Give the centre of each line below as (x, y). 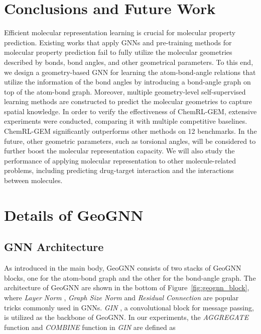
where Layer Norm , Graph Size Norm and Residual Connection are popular (121, 297)
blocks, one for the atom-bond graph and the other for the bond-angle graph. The (130, 277)
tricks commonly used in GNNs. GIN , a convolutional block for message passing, (129, 307)
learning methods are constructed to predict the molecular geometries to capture (128, 101)
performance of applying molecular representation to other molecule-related (120, 160)
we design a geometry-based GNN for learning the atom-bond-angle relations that (130, 72)
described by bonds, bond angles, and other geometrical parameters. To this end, (129, 62)
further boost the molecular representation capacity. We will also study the (119, 151)
